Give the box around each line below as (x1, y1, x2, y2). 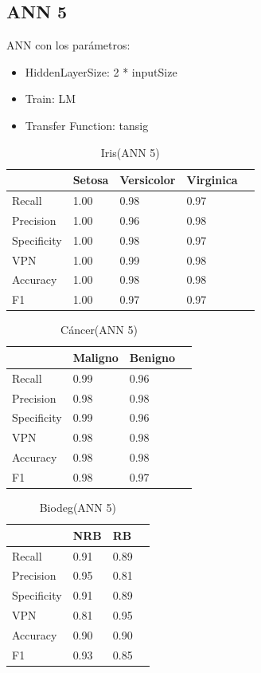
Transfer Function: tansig (25, 116, 149, 133)
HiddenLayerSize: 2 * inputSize (25, 63, 177, 80)
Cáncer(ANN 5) (60, 321, 138, 338)
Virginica (186, 171, 238, 188)
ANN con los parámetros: (6, 37, 130, 53)
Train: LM (25, 90, 76, 107)
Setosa (72, 171, 109, 188)
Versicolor (119, 171, 176, 188)
